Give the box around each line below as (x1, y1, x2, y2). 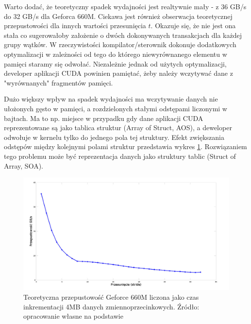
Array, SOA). (4, 160, 43, 171)
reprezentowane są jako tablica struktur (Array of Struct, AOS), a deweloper (4, 122, 232, 133)
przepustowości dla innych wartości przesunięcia (4, 20, 146, 31)
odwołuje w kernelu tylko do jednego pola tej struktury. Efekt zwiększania (4, 132, 224, 142)
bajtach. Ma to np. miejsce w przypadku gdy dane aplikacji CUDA (4, 113, 203, 123)
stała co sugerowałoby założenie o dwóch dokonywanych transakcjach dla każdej (4, 30, 242, 40)
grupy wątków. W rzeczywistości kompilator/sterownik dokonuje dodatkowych (4, 39, 236, 50)
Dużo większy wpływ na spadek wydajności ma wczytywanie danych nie (4, 94, 218, 104)
